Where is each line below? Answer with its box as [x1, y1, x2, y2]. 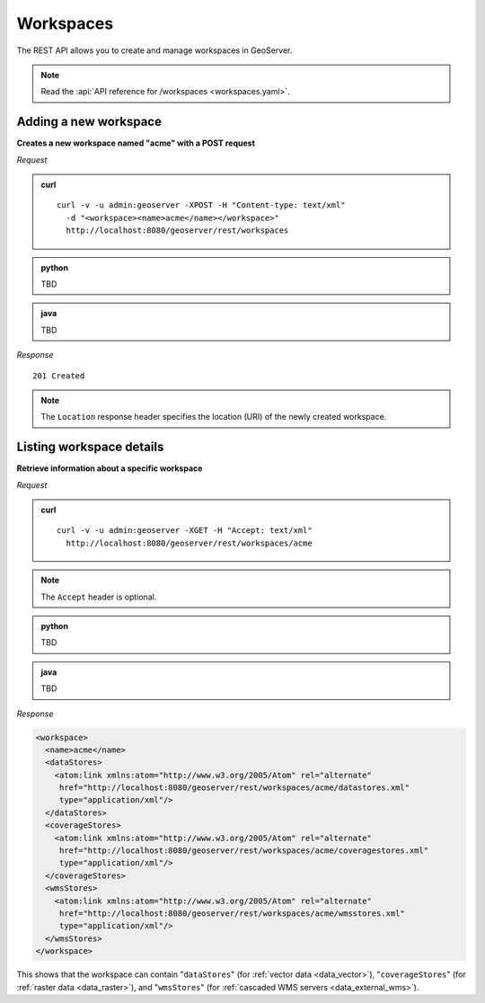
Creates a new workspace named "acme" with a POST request [16, 138, 256, 148]
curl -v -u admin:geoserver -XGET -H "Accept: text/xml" [57, 526, 313, 536]
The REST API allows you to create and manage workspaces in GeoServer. [16, 45, 293, 56]
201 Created [32, 370, 85, 381]
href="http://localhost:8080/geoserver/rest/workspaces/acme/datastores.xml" [58, 783, 410, 793]
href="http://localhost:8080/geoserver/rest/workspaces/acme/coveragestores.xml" [58, 846, 429, 856]
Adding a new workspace [16, 114, 162, 129]
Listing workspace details [16, 439, 164, 455]
